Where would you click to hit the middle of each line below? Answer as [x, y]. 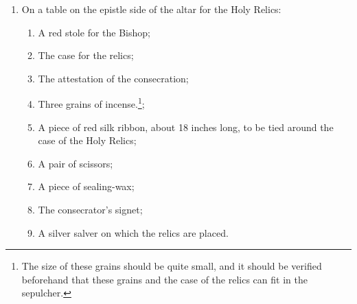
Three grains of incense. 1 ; [91, 103]
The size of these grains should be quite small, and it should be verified [172, 266]
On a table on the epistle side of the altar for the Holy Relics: [151, 9]
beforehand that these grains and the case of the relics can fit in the [164, 279]
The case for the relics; [86, 55]
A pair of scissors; [76, 163]
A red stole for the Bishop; [94, 32]
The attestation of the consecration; [113, 78]
